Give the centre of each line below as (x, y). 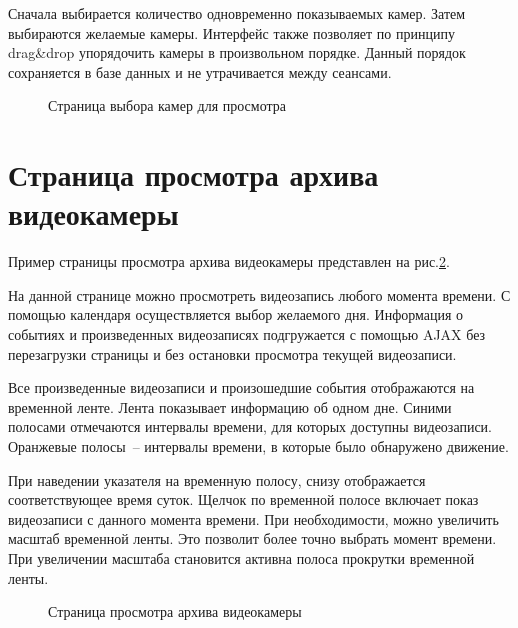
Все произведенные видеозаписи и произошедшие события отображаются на (241, 387)
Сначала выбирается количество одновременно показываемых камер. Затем (237, 13)
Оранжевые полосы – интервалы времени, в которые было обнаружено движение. (258, 446)
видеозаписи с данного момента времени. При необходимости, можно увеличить (253, 518)
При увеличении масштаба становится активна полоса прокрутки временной (241, 558)
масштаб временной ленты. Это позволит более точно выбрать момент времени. (252, 538)
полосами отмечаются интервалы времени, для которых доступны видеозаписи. (250, 426)
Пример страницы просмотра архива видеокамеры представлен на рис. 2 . (229, 261)
